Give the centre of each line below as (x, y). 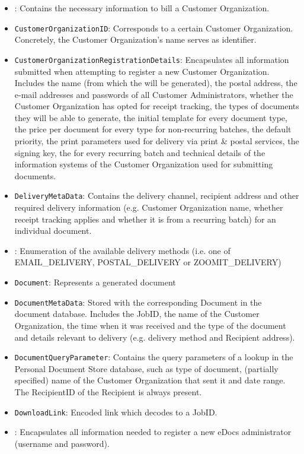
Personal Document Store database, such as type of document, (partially (146, 368)
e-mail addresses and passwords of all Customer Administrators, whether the (154, 94)
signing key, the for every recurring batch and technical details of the (140, 152)
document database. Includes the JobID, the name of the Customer (137, 314)
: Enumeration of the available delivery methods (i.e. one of (122, 250)
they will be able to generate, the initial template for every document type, (151, 117)
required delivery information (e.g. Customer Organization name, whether (149, 207)
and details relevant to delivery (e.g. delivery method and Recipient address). (155, 337)
